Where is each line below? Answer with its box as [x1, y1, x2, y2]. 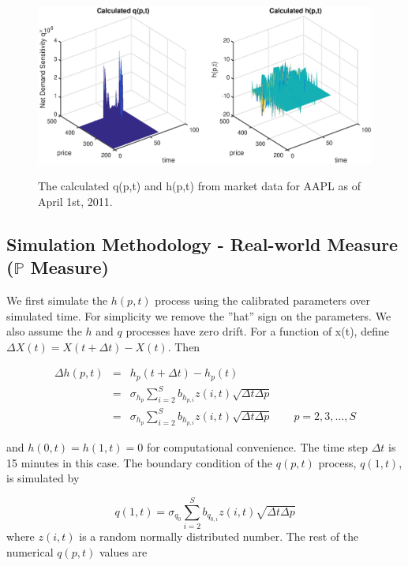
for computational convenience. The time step [146, 439, 368, 455]
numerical [6, 543, 54, 560]
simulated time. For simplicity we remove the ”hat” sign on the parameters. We [6, 307, 391, 324]
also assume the [6, 323, 82, 339]
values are [99, 543, 148, 560]
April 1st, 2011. [38, 193, 113, 209]
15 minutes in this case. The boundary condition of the [6, 454, 273, 470]
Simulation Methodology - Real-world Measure [6, 231, 399, 256]
